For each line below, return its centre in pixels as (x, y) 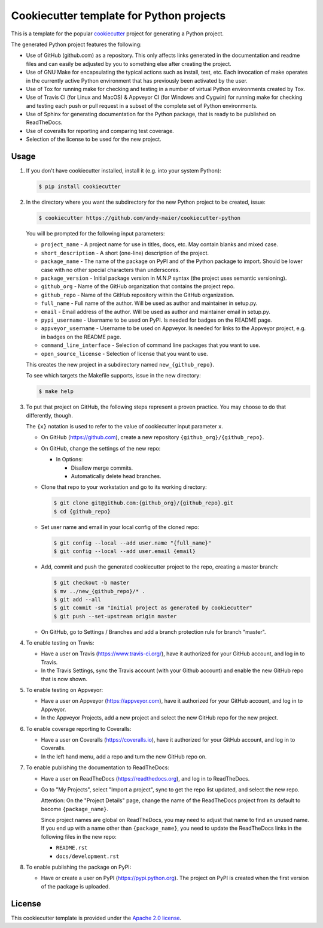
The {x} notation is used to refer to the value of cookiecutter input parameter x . (125, 427)
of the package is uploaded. (75, 886)
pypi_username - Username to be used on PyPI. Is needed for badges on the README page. (156, 320)
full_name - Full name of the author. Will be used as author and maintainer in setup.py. (149, 303)
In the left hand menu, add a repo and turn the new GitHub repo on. (124, 756)
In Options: (69, 460)
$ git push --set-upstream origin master (115, 616)
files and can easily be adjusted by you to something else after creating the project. (129, 64)
